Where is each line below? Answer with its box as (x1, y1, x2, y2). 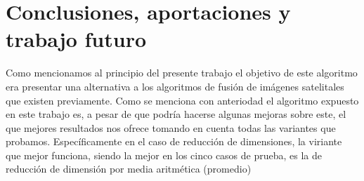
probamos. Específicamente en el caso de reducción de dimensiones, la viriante (6, 134, 342, 149)
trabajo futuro (6, 25, 147, 53)
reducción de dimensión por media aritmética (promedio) (6, 161, 252, 176)
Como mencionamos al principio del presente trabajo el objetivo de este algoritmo (6, 65, 358, 80)
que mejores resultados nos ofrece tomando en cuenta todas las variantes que (6, 120, 336, 135)
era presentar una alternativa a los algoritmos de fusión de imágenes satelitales (6, 79, 344, 93)
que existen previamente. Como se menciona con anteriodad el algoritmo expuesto (6, 93, 359, 107)
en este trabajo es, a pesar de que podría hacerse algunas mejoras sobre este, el (6, 107, 346, 121)
